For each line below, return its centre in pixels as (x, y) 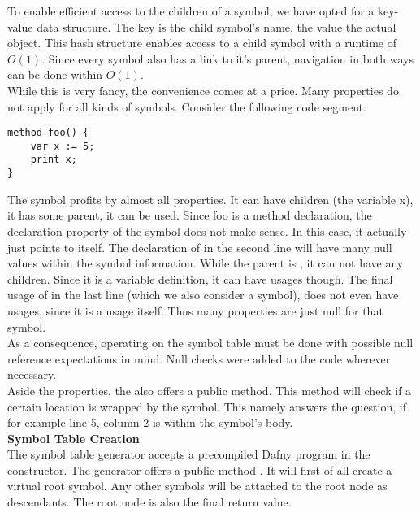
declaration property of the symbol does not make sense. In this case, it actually (207, 230)
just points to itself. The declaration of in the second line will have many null (200, 247)
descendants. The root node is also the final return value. (149, 502)
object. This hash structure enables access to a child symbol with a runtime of (202, 43)
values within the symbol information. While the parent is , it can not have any (206, 263)
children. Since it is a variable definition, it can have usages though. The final (200, 278)
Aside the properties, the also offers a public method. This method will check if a (210, 390)
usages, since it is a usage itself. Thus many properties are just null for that (195, 310)
